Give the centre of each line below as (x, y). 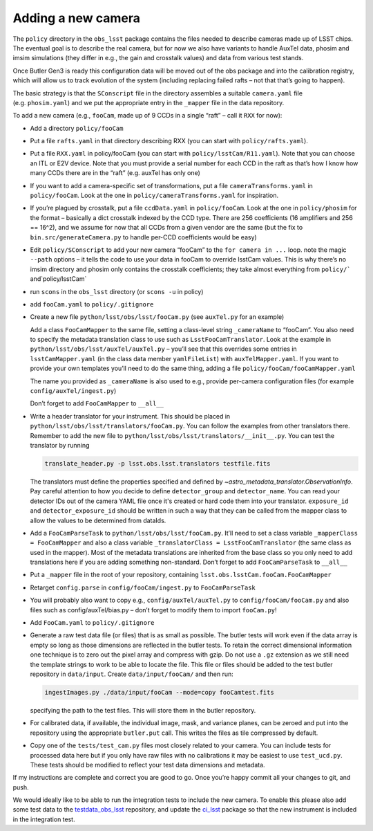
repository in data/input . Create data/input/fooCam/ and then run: (132, 674)
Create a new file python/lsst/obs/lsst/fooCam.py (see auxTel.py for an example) (157, 317)
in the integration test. (44, 819)
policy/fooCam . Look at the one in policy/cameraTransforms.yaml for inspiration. (154, 195)
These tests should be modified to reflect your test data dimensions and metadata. (147, 765)
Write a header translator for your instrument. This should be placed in (130, 416)
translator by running (60, 445)
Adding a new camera (77, 18)
